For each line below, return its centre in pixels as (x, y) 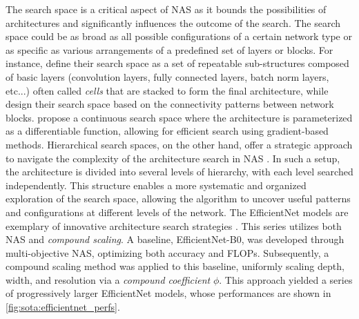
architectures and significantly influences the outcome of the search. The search (173, 22)
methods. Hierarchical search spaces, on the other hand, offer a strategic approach (179, 144)
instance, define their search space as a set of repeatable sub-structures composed (177, 63)
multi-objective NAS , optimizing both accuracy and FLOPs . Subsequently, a (167, 252)
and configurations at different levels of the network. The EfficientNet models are (177, 212)
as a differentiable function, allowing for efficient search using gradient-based (167, 131)
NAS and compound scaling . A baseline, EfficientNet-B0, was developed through (175, 239)
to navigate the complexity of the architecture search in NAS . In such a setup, (173, 158)
